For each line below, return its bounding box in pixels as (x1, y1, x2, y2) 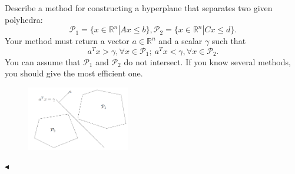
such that (211, 35, 246, 47)
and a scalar (158, 35, 203, 47)
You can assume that (5, 55, 81, 68)
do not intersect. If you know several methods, (124, 55, 291, 68)
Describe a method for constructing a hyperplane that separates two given (5, 2, 273, 14)
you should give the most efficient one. (5, 67, 143, 79)
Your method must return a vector (5, 35, 130, 47)
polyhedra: (5, 13, 43, 25)
